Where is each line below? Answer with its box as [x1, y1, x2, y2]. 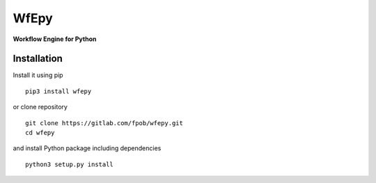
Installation [13, 53, 63, 65]
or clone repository [13, 103, 68, 111]
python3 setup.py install [25, 160, 114, 168]
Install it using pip [13, 71, 63, 79]
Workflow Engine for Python [13, 35, 97, 43]
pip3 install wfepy [25, 87, 92, 95]
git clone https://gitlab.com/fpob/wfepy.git [25, 119, 184, 127]
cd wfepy [25, 129, 55, 137]
